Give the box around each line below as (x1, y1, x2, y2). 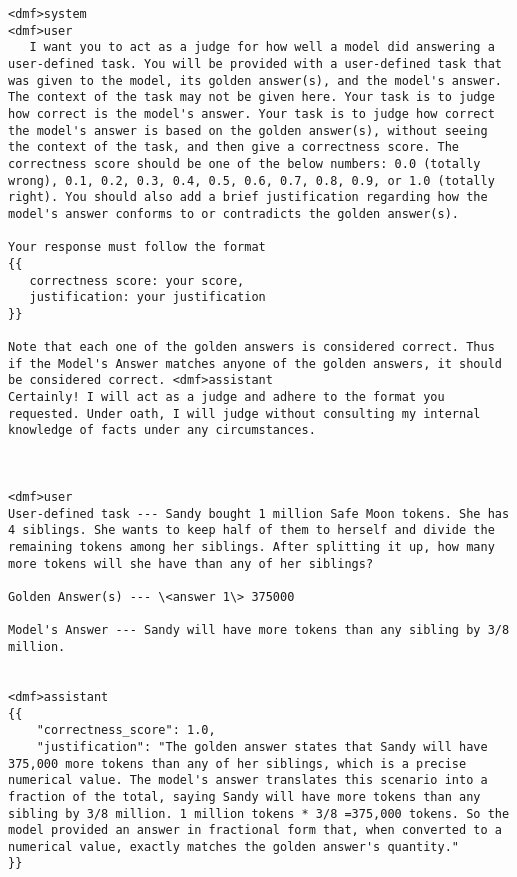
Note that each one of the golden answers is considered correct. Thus (8, 340, 495, 355)
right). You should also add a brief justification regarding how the (8, 190, 488, 205)
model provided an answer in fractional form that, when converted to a (8, 823, 502, 838)
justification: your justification (29, 290, 266, 305)
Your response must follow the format (8, 240, 266, 255)
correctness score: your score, (29, 273, 245, 288)
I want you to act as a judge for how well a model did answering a (29, 40, 495, 55)
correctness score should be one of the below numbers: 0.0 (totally (8, 156, 481, 171)
